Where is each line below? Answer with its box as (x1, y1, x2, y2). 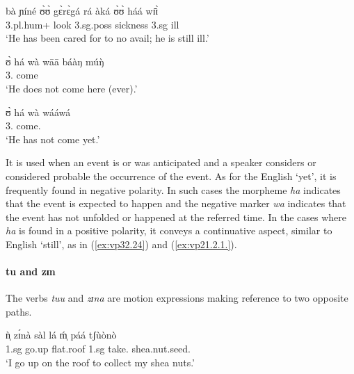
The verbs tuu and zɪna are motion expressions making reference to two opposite (6, 291, 348, 305)
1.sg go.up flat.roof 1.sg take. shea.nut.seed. (6, 341, 191, 356)
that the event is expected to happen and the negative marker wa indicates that (6, 196, 346, 211)
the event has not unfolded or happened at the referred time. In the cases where (6, 209, 347, 224)
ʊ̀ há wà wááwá (6, 104, 71, 119)
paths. (6, 304, 32, 318)
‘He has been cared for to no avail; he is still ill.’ (6, 31, 209, 45)
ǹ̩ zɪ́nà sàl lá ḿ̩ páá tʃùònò (6, 327, 117, 342)
